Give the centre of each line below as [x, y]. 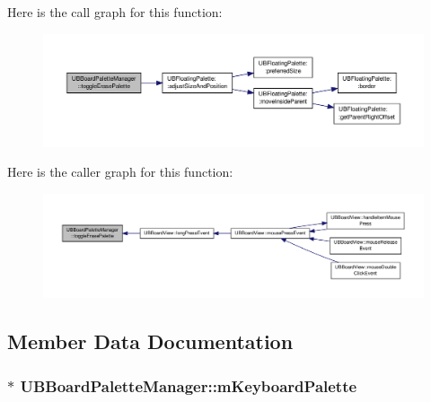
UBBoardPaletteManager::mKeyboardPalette [189, 385]
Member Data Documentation [150, 341]
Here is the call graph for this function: [115, 12]
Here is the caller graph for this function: [120, 172]
